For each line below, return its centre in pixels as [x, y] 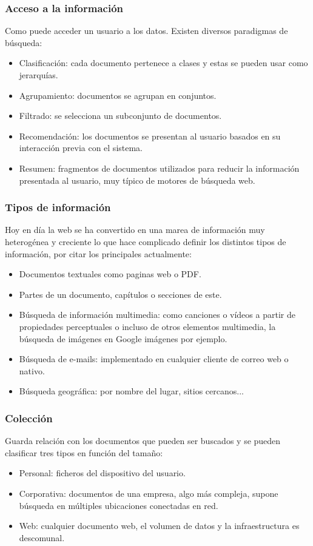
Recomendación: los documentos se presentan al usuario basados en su [150, 136]
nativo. [32, 370]
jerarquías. [39, 75]
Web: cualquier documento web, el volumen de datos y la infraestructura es [159, 526]
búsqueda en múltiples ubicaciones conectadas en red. [119, 505]
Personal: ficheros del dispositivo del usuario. [102, 473]
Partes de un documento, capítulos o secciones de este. [120, 294]
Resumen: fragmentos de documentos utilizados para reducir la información [159, 168]
